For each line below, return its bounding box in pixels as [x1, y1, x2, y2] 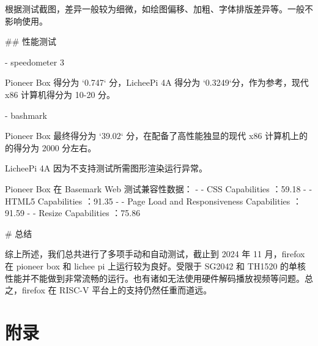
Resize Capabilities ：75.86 [39, 206, 141, 219]
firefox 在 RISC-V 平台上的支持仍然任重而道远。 [21, 284, 212, 296]
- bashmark [5, 108, 47, 121]
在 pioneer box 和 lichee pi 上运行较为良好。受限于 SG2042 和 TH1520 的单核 [5, 259, 306, 272]
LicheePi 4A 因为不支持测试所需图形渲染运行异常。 [5, 162, 207, 175]
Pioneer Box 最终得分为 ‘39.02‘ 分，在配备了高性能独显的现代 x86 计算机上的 [5, 129, 308, 142]
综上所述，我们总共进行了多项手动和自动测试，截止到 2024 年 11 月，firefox [5, 247, 305, 260]
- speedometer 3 [5, 55, 64, 68]
